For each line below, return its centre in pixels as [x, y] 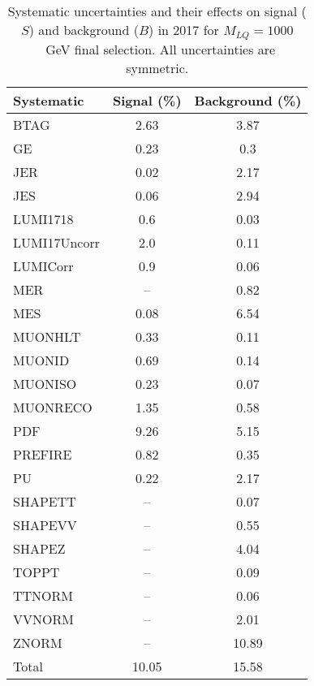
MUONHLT [47, 336]
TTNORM [43, 595]
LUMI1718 [43, 218]
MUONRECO [53, 407]
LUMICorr [43, 265]
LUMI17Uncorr [56, 242]
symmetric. [157, 67]
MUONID [41, 360]
